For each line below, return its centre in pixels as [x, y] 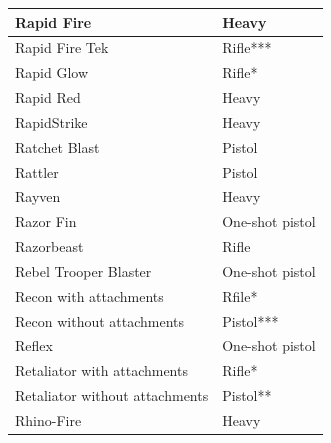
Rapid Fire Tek [62, 47]
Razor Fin [46, 221]
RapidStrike [51, 121]
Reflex [34, 345]
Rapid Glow [52, 72]
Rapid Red [48, 97]
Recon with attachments [89, 295]
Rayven [38, 196]
